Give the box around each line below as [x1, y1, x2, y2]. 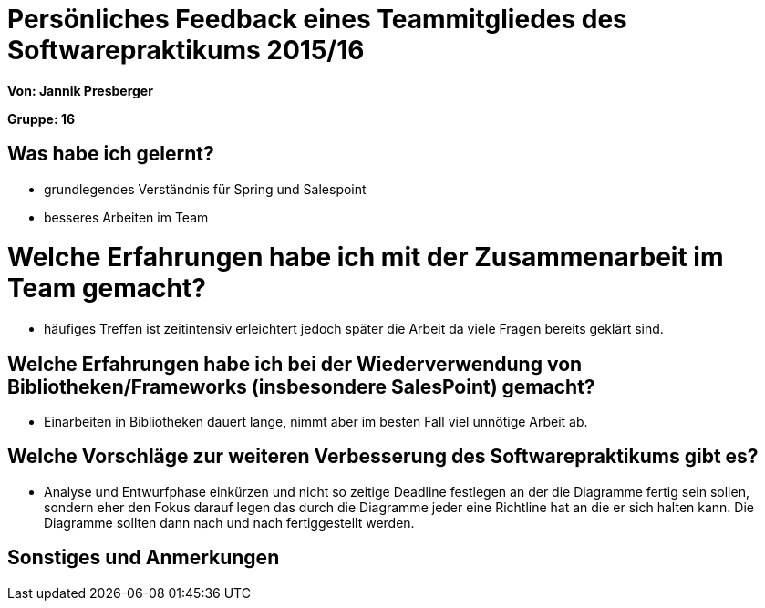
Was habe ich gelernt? [7, 142, 214, 166]
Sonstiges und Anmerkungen [7, 546, 280, 570]
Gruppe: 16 [7, 110, 76, 127]
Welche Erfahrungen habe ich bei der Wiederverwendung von [7, 352, 583, 376]
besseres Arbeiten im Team [44, 209, 209, 225]
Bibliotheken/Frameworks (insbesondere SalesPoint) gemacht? [7, 375, 595, 398]
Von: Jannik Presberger [7, 82, 153, 98]
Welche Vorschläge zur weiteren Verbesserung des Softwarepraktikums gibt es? [7, 445, 759, 469]
